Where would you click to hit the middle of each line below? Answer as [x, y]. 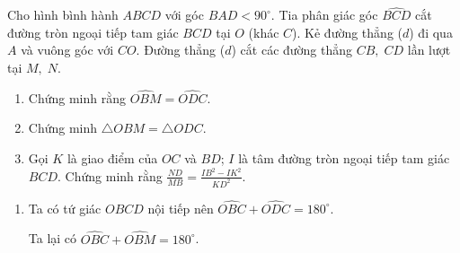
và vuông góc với [67, 50]
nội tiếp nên [181, 208]
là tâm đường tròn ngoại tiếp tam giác [344, 158]
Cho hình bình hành [63, 15]
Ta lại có [53, 238]
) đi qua [431, 32]
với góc [184, 15]
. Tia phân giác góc [324, 15]
